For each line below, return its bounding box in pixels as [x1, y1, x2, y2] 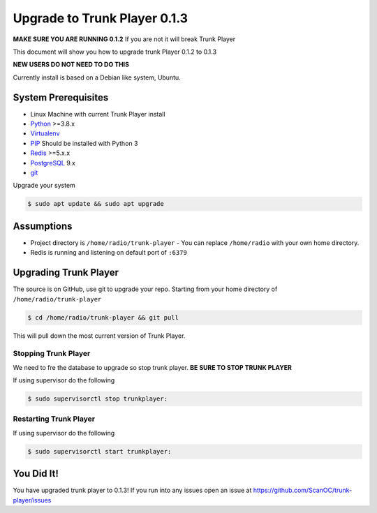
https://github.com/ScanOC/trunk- [253, 486, 353, 495]
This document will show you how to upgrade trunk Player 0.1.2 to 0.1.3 [13, 47, 216, 56]
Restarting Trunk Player [13, 414, 96, 424]
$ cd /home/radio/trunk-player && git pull [27, 313, 179, 321]
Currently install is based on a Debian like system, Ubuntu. [13, 73, 181, 82]
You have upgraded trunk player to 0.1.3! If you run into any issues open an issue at [13, 486, 252, 495]
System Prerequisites [13, 91, 109, 103]
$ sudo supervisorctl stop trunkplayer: [27, 395, 168, 403]
